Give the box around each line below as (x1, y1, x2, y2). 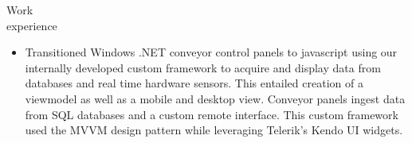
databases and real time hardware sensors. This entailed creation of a (25, 75, 363, 91)
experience (6, 17, 57, 33)
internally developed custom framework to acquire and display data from (25, 59, 381, 75)
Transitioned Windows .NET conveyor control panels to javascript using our (25, 44, 398, 60)
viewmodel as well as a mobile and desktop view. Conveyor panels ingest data (25, 90, 406, 106)
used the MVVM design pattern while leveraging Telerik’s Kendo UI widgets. (25, 122, 403, 138)
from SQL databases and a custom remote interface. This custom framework (25, 106, 398, 122)
